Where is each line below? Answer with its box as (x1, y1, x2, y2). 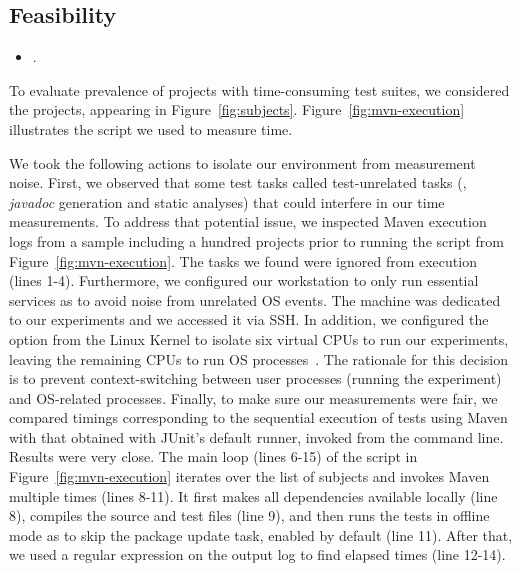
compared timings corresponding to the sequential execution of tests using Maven (9, 407, 508, 428)
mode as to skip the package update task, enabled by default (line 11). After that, (9, 524, 513, 545)
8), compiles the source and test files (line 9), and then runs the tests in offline (9, 505, 490, 526)
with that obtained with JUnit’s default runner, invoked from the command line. (9, 426, 504, 447)
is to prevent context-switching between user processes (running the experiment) (9, 368, 502, 389)
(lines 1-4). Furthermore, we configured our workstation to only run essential (9, 270, 479, 291)
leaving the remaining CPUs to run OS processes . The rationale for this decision (9, 348, 509, 369)
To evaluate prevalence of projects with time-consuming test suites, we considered (9, 79, 510, 100)
